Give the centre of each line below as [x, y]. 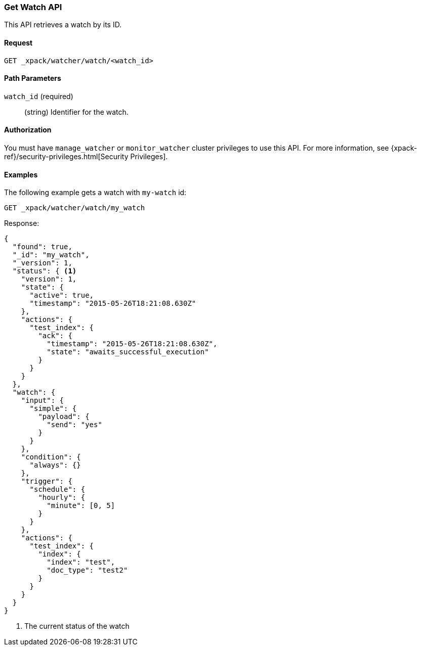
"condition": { [51, 457]
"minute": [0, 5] [81, 506]
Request [18, 42]
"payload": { [64, 417]
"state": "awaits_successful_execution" [128, 352]
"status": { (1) [45, 271]
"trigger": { [47, 481]
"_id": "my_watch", [51, 255]
